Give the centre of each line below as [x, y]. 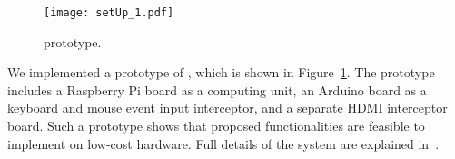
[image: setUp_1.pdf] [109, 13]
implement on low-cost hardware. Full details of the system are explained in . [223, 143]
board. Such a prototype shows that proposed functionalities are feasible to [216, 126]
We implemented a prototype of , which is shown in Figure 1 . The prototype [221, 72]
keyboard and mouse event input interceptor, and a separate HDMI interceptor [227, 108]
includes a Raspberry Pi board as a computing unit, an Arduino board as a [217, 89]
